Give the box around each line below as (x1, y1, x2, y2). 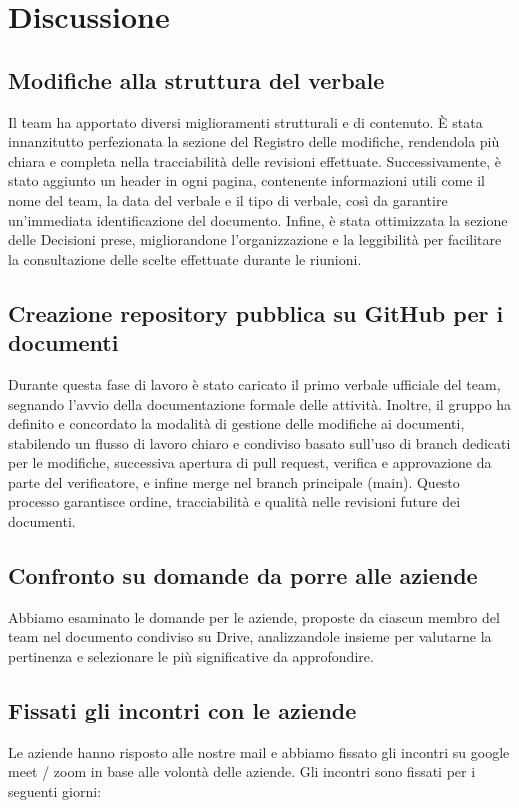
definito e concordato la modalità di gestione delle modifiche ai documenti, (8, 413, 465, 434)
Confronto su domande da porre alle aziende (8, 560, 478, 591)
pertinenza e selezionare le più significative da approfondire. (8, 646, 374, 667)
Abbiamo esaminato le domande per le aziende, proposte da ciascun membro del (8, 606, 500, 627)
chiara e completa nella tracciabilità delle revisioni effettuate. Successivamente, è (8, 150, 502, 171)
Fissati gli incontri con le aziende (8, 695, 357, 726)
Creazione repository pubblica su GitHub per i (8, 297, 504, 328)
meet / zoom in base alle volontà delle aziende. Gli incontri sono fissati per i (8, 761, 476, 782)
